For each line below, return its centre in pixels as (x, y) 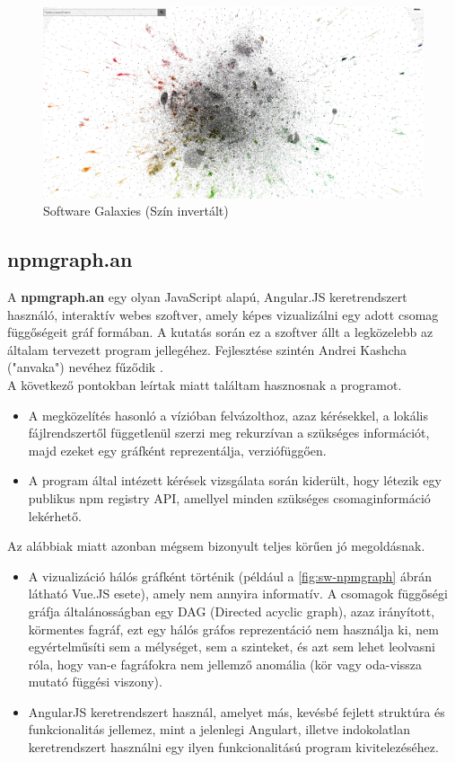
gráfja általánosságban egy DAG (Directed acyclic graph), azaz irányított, (232, 611)
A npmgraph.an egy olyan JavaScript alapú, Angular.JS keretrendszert (207, 297)
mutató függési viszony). (95, 682)
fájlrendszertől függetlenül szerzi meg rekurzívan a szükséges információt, (229, 433)
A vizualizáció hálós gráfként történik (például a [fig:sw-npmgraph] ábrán (230, 576)
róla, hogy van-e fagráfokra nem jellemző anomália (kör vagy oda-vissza (225, 664)
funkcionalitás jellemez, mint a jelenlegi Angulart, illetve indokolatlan (219, 729)
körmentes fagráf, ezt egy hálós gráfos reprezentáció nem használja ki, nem (233, 629)
